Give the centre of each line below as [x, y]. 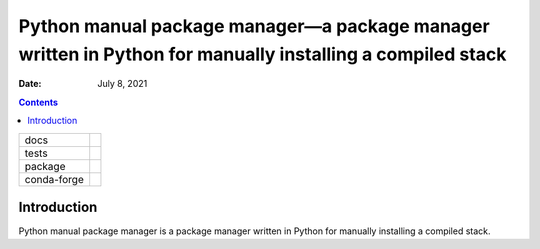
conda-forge [54, 179]
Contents [38, 102]
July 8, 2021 [122, 84]
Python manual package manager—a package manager [254, 26]
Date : [30, 84]
